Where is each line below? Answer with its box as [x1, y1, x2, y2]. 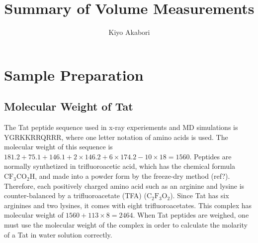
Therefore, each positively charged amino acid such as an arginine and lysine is [4, 180, 245, 191]
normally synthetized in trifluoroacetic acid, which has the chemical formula [4, 161, 236, 171]
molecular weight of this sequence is [4, 141, 113, 152]
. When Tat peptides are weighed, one [133, 210, 249, 220]
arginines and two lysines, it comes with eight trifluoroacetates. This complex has [4, 200, 252, 210]
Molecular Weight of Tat [4, 99, 133, 114]
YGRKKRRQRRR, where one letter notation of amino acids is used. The [4, 131, 228, 142]
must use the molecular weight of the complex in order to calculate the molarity [4, 220, 248, 230]
